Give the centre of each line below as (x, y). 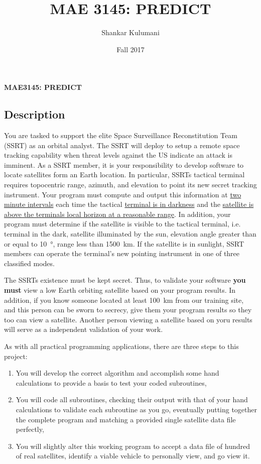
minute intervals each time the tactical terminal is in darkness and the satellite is (129, 204)
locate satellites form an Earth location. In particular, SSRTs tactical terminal (124, 175)
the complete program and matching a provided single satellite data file (126, 419)
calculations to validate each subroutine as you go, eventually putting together (137, 409)
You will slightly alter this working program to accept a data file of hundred (133, 446)
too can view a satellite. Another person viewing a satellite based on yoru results (128, 319)
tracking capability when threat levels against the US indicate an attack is (118, 155)
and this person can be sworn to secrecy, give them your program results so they (128, 310)
